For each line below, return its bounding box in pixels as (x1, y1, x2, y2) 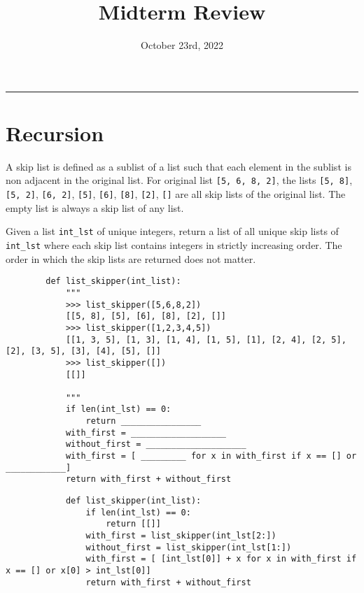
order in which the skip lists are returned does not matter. (6, 251, 256, 266)
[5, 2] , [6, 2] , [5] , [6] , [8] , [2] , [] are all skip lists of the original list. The (6, 187, 346, 201)
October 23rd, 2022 (141, 38, 223, 52)
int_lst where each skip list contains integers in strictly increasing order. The (6, 238, 342, 252)
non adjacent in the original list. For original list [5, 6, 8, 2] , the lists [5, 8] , (6, 173, 353, 187)
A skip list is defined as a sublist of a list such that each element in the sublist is (6, 159, 351, 173)
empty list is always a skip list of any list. (6, 200, 184, 215)
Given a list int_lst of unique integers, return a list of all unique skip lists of (6, 224, 339, 238)
